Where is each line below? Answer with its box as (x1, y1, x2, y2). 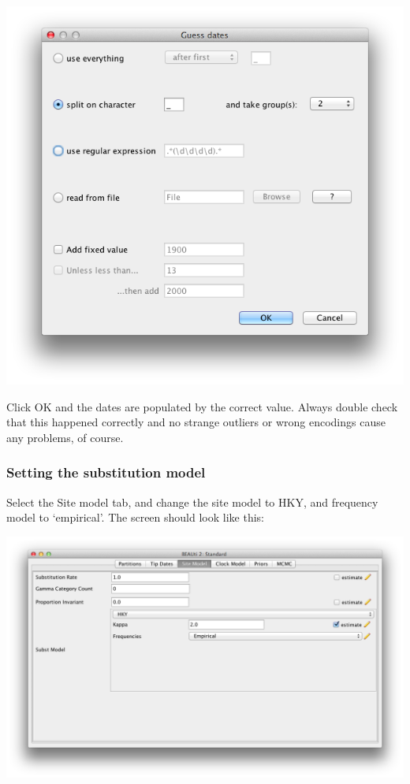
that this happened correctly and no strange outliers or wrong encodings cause (6, 414, 386, 430)
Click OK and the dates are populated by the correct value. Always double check (6, 398, 398, 414)
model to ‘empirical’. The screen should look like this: (6, 509, 264, 526)
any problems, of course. (6, 429, 124, 445)
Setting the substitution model (6, 463, 206, 482)
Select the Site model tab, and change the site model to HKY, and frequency (6, 493, 378, 510)
